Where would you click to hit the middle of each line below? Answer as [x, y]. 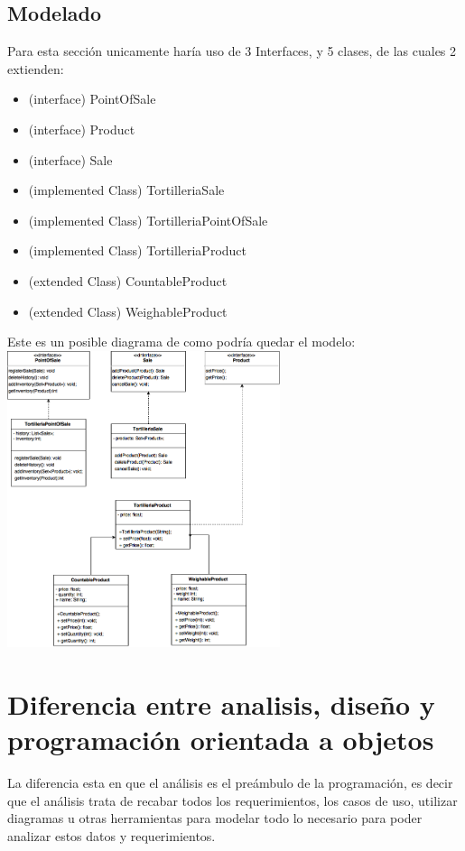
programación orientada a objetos [221, 740]
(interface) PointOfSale [92, 99]
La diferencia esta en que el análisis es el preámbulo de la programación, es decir [230, 783]
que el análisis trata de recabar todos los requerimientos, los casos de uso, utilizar [232, 800]
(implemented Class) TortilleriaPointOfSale [148, 220]
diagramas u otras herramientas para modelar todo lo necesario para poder [215, 818]
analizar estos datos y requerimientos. [112, 835]
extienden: [36, 68]
